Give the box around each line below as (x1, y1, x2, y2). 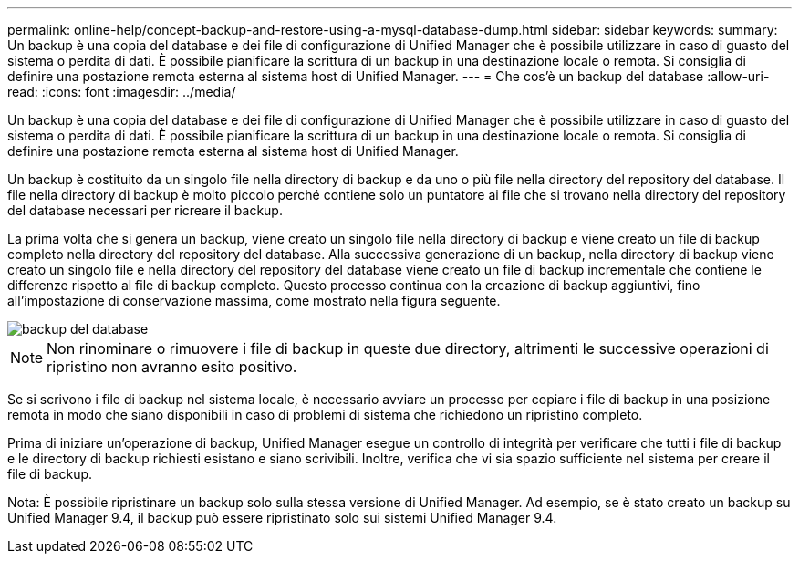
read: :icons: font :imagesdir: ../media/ (7, 84, 236, 99)
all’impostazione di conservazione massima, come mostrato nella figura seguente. (7, 293, 501, 308)
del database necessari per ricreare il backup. (7, 203, 283, 218)
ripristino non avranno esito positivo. (47, 358, 297, 376)
